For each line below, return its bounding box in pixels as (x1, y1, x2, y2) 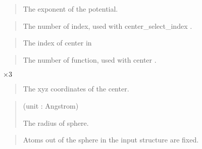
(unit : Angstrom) (23, 100, 79, 111)
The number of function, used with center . (23, 54, 157, 65)
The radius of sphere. (23, 117, 89, 128)
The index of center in (23, 37, 92, 48)
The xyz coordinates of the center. (23, 83, 129, 94)
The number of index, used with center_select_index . (23, 20, 192, 31)
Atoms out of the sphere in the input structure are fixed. (23, 134, 199, 145)
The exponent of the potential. (23, 4, 118, 14)
